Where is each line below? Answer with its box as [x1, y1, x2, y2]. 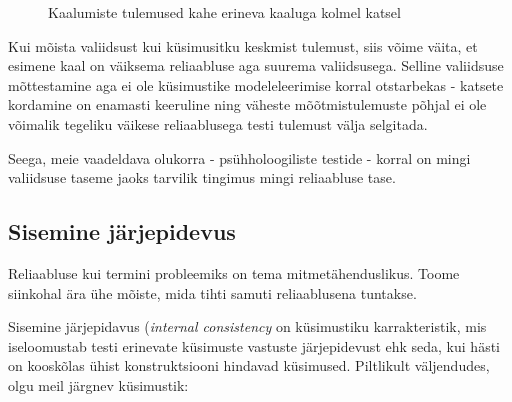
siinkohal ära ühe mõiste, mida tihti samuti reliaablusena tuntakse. [8, 282, 417, 303]
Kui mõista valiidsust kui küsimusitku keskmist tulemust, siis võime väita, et [8, 35, 478, 56]
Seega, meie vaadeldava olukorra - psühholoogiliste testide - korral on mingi [8, 147, 471, 168]
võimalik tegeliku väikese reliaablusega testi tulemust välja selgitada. [8, 113, 428, 134]
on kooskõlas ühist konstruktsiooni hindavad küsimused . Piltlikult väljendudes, [8, 355, 490, 376]
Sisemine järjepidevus [8, 216, 236, 247]
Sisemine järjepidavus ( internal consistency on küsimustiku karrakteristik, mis [8, 316, 487, 337]
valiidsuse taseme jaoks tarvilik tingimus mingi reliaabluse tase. [8, 167, 396, 188]
